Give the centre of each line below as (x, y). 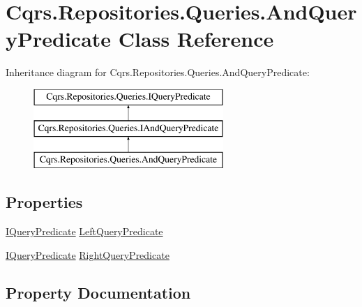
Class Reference (196, 39)
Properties (44, 202)
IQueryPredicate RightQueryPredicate (88, 254)
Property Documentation (98, 292)
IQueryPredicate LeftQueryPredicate (84, 231)
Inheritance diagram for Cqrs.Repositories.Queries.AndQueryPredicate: (158, 72)
